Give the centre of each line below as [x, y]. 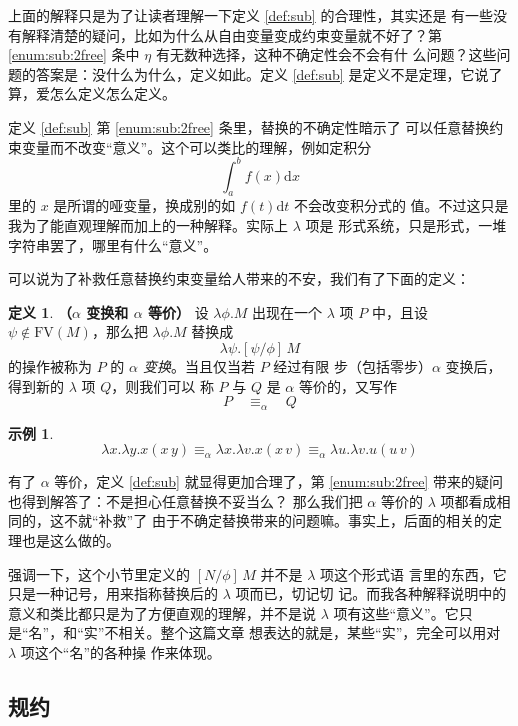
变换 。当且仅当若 [198, 366]
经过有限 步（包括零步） [352, 366]
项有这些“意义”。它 [396, 612]
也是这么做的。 [70, 540]
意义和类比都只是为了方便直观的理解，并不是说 [162, 612]
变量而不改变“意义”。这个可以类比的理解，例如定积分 [196, 146]
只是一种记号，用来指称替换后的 [113, 593]
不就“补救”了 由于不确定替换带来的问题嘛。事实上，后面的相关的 [275, 520]
